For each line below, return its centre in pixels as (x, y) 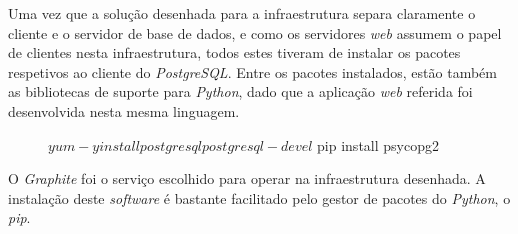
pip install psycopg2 (378, 144)
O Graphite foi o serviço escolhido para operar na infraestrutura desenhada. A (247, 178)
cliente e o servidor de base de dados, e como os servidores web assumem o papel (255, 32)
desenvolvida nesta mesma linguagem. (124, 110)
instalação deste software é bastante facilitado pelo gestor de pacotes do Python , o (259, 197)
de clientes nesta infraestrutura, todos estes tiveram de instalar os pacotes (234, 52)
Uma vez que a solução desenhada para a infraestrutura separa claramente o (242, 13)
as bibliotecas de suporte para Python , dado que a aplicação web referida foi (240, 91)
